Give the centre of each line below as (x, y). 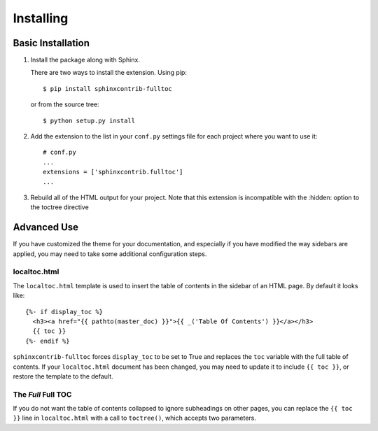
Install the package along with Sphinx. (85, 60)
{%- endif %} (48, 341)
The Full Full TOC (42, 394)
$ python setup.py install (89, 120)
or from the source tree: (65, 104)
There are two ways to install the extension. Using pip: (108, 73)
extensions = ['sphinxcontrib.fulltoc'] (113, 172)
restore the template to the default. (63, 376)
